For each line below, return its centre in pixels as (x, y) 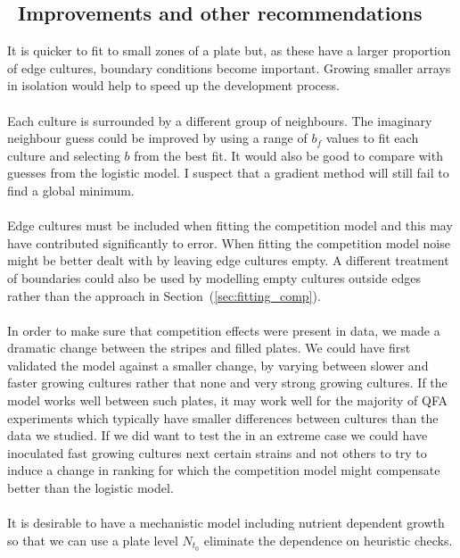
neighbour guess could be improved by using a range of (157, 138)
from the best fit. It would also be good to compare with (288, 155)
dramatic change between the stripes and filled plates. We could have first (209, 348)
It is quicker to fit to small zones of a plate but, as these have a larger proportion (229, 50)
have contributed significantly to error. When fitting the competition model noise (229, 242)
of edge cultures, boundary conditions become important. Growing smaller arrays (229, 67)
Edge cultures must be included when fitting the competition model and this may (230, 225)
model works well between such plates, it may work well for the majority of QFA (228, 400)
